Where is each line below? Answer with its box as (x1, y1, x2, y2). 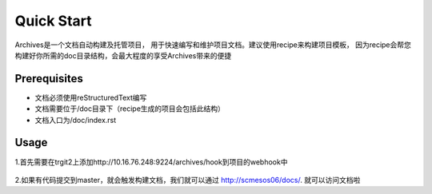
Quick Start (14, 12, 92, 30)
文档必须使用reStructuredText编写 (34, 93, 147, 102)
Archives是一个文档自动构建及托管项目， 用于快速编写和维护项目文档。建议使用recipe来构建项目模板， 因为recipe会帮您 (14, 40, 412, 49)
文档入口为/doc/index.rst (34, 115, 117, 125)
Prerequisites (14, 72, 83, 85)
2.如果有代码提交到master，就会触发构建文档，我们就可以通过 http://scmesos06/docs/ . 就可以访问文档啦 (14, 175, 361, 184)
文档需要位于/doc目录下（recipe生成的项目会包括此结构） (34, 104, 226, 113)
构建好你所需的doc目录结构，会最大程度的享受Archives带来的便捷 (14, 50, 232, 60)
